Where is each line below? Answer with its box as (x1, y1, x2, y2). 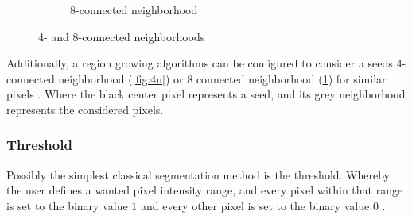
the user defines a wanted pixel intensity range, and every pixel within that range (6, 182, 403, 198)
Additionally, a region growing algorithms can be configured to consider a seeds (6, 55, 393, 71)
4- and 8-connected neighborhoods (38, 28, 205, 44)
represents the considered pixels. (6, 101, 164, 117)
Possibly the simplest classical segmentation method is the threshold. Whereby (6, 166, 390, 182)
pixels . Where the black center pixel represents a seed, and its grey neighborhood (6, 86, 406, 102)
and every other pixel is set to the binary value (140, 197, 370, 213)
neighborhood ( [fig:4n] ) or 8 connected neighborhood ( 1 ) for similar (58, 70, 387, 86)
